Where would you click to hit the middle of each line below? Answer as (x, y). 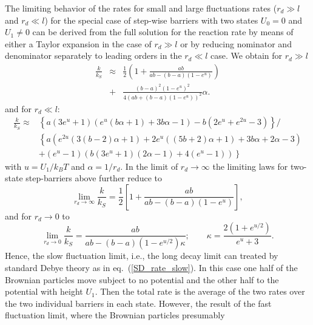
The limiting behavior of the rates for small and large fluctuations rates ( (141, 8)
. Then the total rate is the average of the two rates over (200, 291)
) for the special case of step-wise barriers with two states (151, 20)
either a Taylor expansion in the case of (78, 43)
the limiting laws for (250, 166)
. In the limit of (149, 166)
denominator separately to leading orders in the (93, 55)
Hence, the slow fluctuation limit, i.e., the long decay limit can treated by (142, 256)
